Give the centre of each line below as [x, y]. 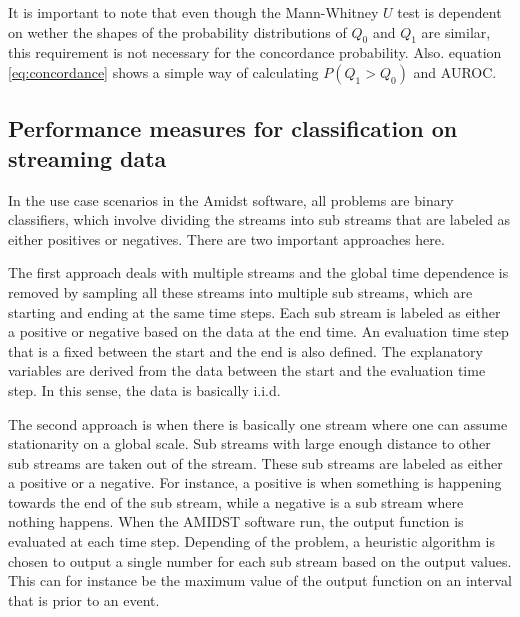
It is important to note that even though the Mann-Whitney [193, 12]
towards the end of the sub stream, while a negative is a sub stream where [236, 501]
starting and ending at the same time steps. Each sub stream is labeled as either [254, 311]
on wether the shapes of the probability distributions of [177, 31]
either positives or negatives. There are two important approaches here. [226, 238]
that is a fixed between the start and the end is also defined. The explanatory [245, 350]
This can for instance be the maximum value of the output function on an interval [260, 580]
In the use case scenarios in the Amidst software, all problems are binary [231, 199]
